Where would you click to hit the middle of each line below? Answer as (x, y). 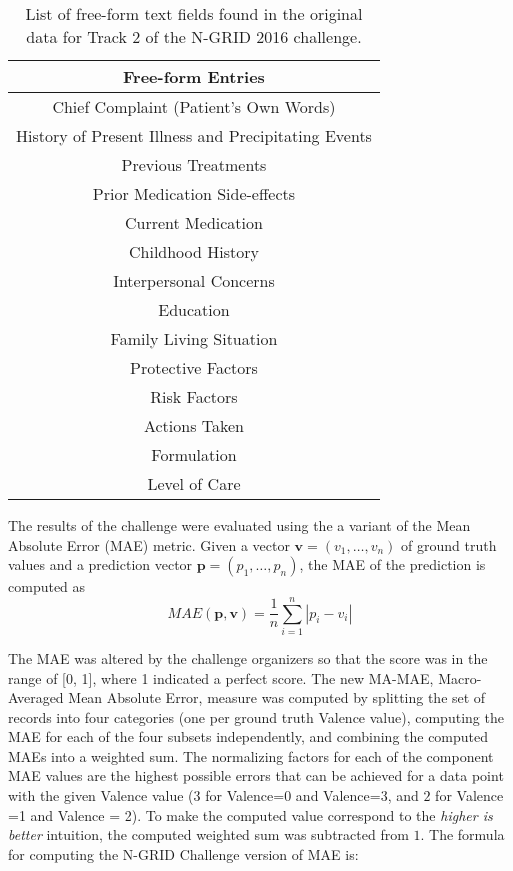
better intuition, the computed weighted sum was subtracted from (208, 834)
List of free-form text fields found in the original (194, 13)
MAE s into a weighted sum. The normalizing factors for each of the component (251, 755)
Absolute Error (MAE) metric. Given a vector (149, 544)
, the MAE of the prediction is (392, 564)
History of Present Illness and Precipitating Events (194, 135)
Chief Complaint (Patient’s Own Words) (194, 106)
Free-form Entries (194, 76)
